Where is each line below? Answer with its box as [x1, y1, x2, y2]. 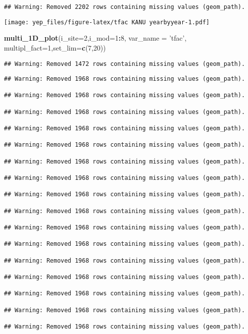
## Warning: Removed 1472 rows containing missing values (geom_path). [4, 60, 245, 67]
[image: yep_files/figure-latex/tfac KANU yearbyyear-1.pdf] [4, 18, 210, 26]
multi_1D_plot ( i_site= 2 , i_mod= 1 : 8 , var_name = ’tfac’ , [4, 33, 187, 43]
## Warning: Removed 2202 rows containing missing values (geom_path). [4, 3, 245, 10]
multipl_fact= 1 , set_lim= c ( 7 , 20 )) [4, 42, 106, 53]
